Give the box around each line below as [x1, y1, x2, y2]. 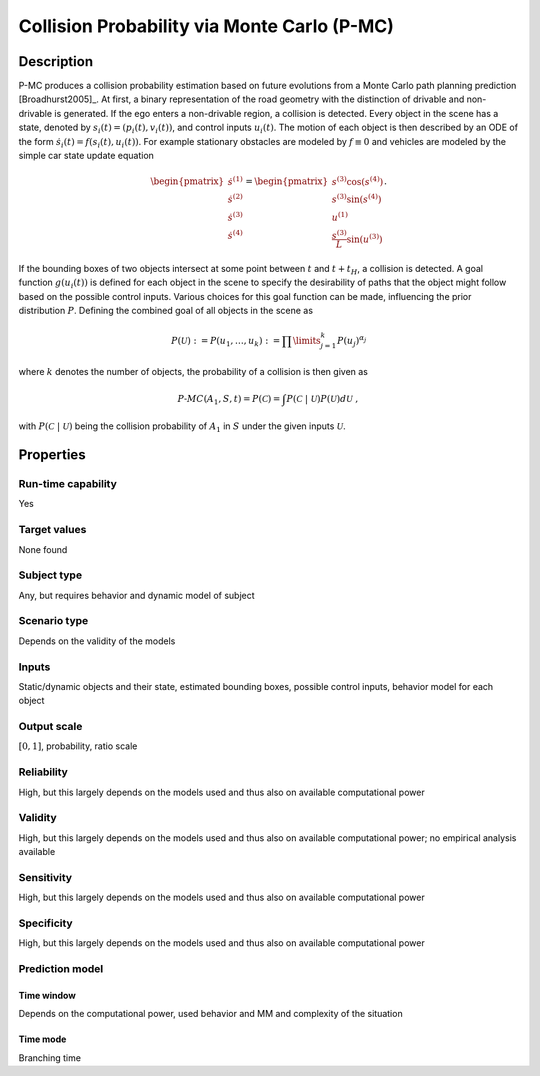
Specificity [18, 916, 74, 930]
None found [18, 543, 68, 555]
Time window [18, 989, 77, 1001]
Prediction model [18, 962, 104, 976]
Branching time [18, 1051, 82, 1064]
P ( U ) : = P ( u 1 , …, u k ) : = [170, 335, 281, 349]
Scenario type [18, 614, 89, 628]
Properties [18, 446, 86, 464]
